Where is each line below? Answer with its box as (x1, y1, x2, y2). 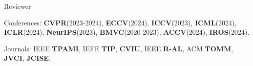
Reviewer (4, 1, 31, 11)
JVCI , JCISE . (4, 53, 51, 63)
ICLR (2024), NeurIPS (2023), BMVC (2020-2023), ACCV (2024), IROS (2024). (4, 27, 250, 37)
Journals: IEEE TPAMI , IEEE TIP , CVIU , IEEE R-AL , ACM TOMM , (4, 43, 233, 53)
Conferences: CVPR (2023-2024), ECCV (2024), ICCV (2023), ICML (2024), (4, 17, 237, 27)
